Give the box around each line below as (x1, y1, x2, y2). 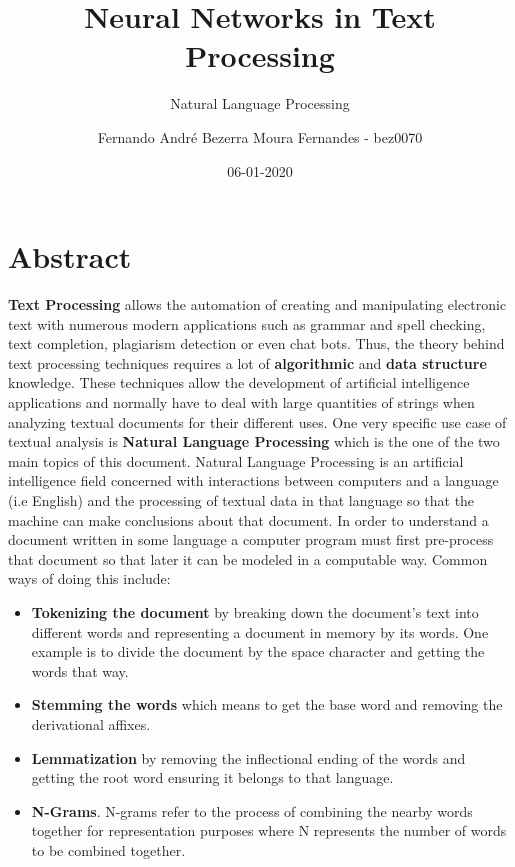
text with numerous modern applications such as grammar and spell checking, (8, 313, 486, 334)
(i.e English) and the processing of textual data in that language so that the (8, 489, 475, 510)
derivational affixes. (31, 713, 151, 734)
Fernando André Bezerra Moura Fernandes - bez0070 (97, 126, 423, 147)
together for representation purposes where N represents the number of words (31, 820, 507, 841)
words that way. (31, 660, 129, 681)
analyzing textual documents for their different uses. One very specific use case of (8, 411, 507, 432)
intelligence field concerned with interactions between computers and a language (8, 470, 499, 491)
